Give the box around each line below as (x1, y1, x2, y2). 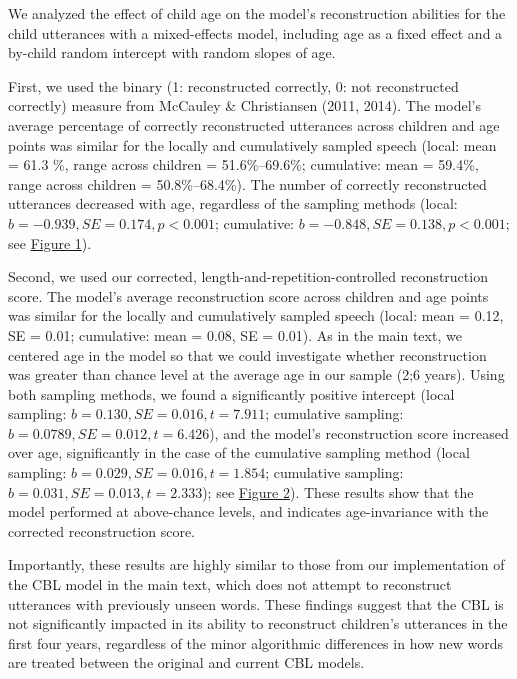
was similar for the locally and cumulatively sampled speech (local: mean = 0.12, (8, 305, 504, 326)
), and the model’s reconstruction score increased (209, 422, 509, 443)
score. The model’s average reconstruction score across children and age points (8, 285, 489, 306)
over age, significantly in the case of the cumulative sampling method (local (8, 442, 470, 463)
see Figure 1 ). (8, 232, 92, 253)
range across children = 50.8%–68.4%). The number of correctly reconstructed (8, 173, 487, 194)
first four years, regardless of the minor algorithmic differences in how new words (8, 632, 504, 653)
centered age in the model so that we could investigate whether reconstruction (8, 344, 487, 365)
